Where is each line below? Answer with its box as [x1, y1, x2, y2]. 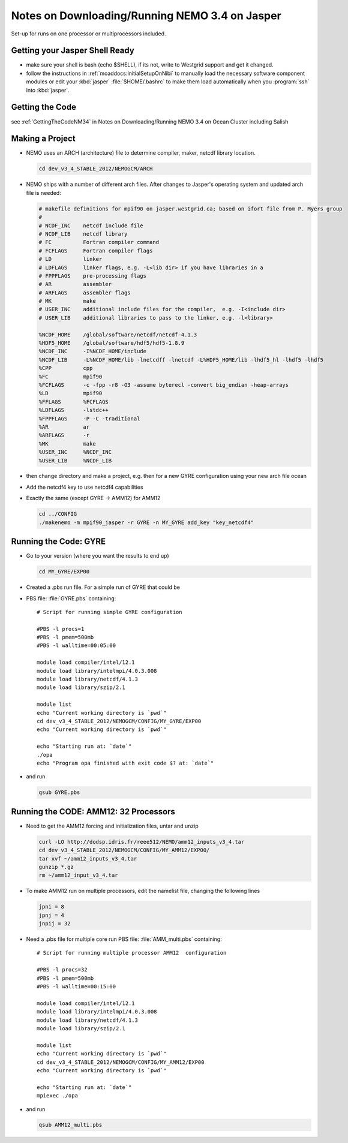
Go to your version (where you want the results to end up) [26, 552, 169, 560]
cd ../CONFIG [38, 510, 77, 518]
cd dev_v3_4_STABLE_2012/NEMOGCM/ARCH [38, 166, 153, 172]
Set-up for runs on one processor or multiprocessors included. [11, 30, 166, 37]
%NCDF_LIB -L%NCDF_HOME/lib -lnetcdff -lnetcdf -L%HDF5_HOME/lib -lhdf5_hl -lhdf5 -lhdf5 [38, 356, 324, 363]
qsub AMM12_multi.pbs [38, 1121, 103, 1129]
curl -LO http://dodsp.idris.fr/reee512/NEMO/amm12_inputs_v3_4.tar [38, 838, 245, 845]
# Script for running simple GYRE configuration [37, 609, 182, 615]
